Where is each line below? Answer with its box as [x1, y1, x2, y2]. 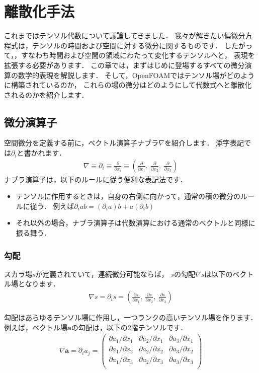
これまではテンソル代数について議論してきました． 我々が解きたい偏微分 [4, 30, 245, 41]
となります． [18, 278, 60, 289]
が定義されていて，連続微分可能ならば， [35, 268, 168, 279]
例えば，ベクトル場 [4, 322, 67, 332]
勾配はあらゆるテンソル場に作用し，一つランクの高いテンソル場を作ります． [4, 312, 257, 323]
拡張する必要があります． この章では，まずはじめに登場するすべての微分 [4, 59, 245, 70]
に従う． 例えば [23, 200, 74, 211]
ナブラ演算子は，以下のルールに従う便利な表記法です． [4, 174, 187, 184]
